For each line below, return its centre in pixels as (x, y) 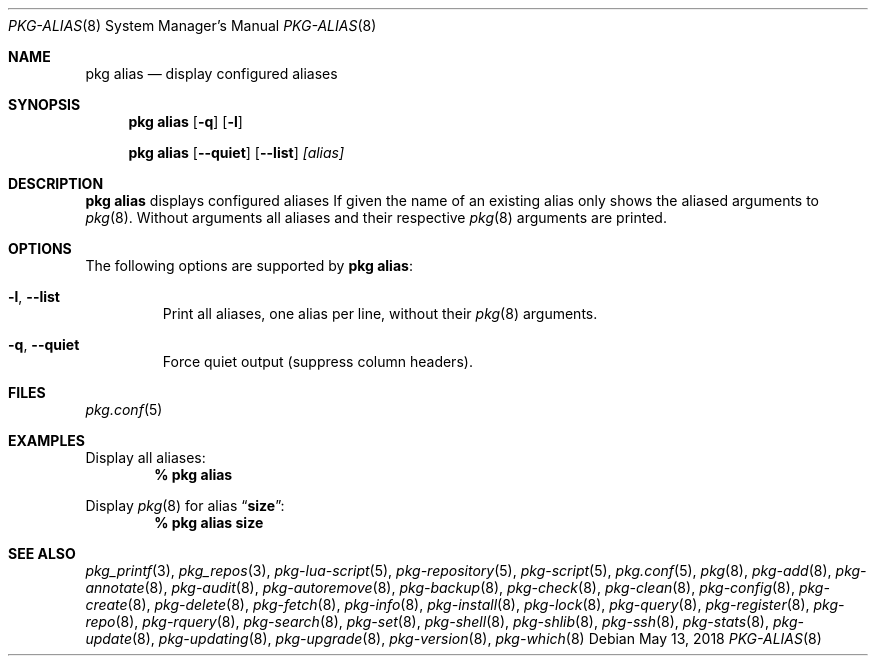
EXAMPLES (46, 440)
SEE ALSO (42, 553)
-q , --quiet (44, 344)
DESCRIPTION (56, 183)
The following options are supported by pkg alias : (249, 265)
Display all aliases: (145, 457)
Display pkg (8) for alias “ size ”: (185, 505)
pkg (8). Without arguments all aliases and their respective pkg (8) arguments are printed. (376, 217)
